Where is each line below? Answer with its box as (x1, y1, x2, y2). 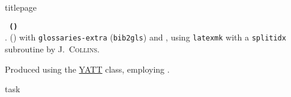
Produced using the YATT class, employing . (5, 62, 170, 75)
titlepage (5, 1, 37, 13)
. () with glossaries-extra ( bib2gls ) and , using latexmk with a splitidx (5, 31, 286, 43)
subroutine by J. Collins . (5, 42, 100, 55)
